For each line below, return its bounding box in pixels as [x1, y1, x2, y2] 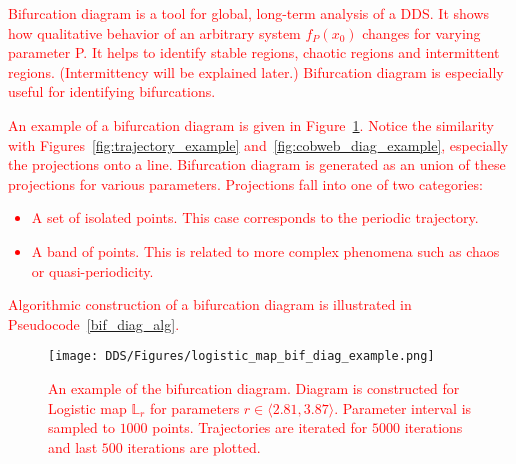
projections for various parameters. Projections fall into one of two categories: [8, 173, 483, 194]
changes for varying [362, 22, 481, 43]
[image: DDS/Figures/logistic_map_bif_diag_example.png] [48, 349, 435, 364]
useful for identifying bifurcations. [8, 81, 216, 102]
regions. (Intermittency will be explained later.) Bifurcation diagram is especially [8, 61, 504, 82]
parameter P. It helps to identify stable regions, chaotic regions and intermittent [8, 42, 500, 63]
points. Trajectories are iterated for [152, 417, 368, 438]
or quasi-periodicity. [31, 260, 154, 281]
